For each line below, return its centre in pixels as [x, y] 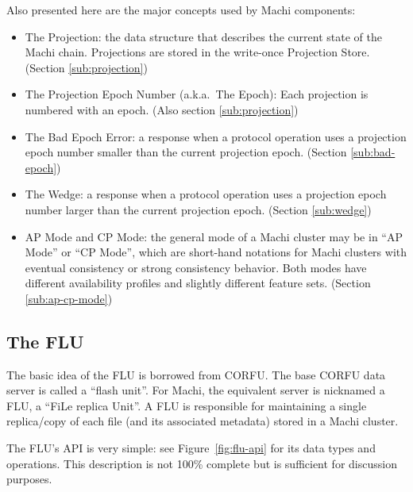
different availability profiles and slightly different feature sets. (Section [198, 283]
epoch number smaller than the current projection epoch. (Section [186, 152]
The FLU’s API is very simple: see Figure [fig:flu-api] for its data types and [191, 448]
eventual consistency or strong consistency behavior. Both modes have [196, 267]
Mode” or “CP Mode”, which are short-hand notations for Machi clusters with [216, 252]
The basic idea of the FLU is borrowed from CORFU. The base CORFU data [196, 374]
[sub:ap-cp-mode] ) [69, 298]
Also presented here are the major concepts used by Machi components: [181, 10]
